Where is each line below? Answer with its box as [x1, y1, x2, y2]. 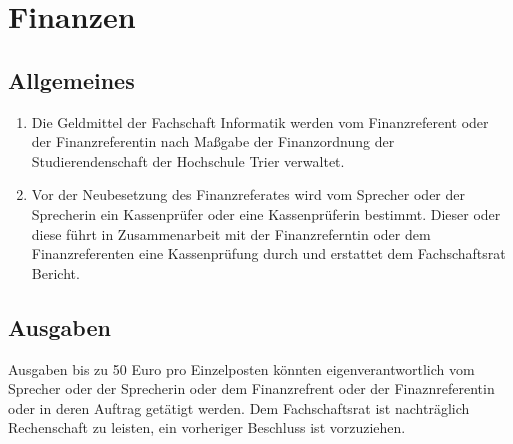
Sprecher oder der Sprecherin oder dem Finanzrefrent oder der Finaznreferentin [8, 378, 495, 399]
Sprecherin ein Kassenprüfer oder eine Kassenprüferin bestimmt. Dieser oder [31, 203, 501, 224]
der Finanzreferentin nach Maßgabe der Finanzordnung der [31, 131, 395, 152]
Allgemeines [8, 64, 135, 95]
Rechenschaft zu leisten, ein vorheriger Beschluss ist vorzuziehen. [8, 417, 406, 438]
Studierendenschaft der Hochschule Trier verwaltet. [31, 150, 345, 171]
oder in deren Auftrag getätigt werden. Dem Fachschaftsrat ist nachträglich [8, 397, 470, 418]
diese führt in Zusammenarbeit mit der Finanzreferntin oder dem [31, 223, 431, 244]
